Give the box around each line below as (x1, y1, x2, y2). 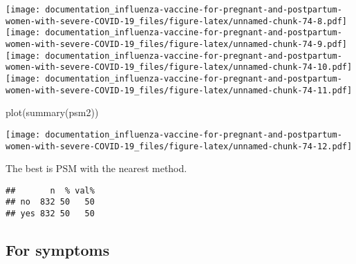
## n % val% (6, 185, 95, 196)
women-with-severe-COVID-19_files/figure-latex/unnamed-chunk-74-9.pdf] (6, 39, 347, 49)
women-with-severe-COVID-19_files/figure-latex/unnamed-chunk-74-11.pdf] (6, 85, 353, 95)
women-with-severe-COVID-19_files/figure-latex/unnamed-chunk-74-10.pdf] (6, 62, 353, 73)
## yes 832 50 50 (6, 209, 95, 219)
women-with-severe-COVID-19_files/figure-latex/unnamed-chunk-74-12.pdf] (6, 141, 353, 151)
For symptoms (6, 239, 110, 261)
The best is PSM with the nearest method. (6, 161, 187, 176)
